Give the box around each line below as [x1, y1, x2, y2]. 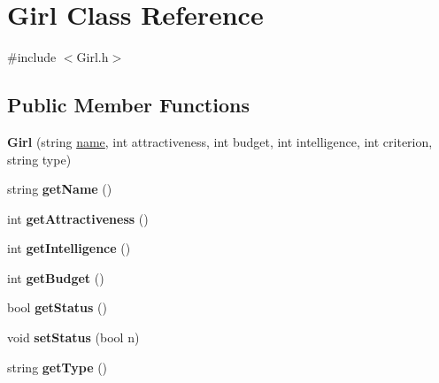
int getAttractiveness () [7, 209, 149, 227]
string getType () [7, 357, 108, 376]
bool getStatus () [7, 298, 107, 317]
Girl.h [76, 48, 109, 66]
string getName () [7, 180, 112, 198]
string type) [7, 149, 72, 168]
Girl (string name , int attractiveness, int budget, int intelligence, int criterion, [7, 132, 433, 150]
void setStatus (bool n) [7, 328, 140, 347]
